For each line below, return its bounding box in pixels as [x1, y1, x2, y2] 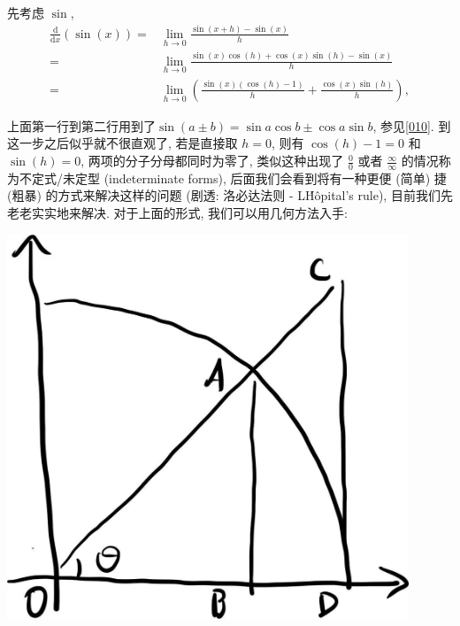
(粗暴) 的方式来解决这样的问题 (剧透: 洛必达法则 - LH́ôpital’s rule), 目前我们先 [7, 186, 453, 205]
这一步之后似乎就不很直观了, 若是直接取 [7, 134, 238, 152]
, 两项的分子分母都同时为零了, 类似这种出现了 [80, 151, 344, 170]
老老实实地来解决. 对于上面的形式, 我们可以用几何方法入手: [7, 204, 348, 222]
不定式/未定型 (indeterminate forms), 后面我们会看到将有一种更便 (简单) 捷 [19, 168, 447, 187]
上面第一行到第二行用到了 [7, 116, 156, 135]
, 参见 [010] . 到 [372, 116, 451, 135]
